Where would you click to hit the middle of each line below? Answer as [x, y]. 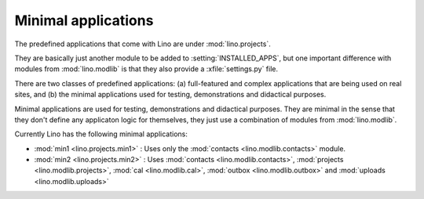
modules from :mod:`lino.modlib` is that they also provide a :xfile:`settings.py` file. [146, 69]
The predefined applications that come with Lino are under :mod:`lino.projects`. [143, 44]
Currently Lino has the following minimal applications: [101, 134]
